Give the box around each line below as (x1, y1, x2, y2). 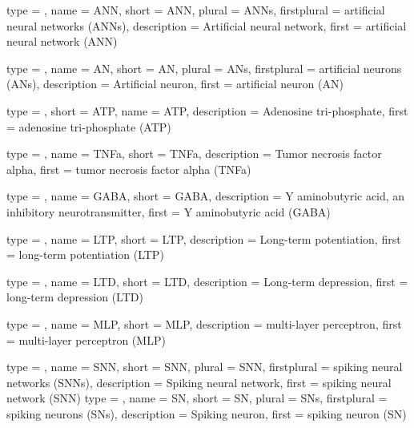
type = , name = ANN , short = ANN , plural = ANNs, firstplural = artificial (6, 2, 385, 18)
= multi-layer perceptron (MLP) (6, 331, 166, 348)
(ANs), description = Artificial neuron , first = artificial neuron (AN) (6, 75, 344, 92)
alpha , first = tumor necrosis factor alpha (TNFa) (6, 160, 251, 177)
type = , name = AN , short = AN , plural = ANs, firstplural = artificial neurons (6, 59, 402, 76)
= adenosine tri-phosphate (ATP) (6, 118, 171, 135)
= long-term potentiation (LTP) (6, 246, 164, 263)
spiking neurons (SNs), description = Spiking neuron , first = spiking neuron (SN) (6, 405, 407, 422)
